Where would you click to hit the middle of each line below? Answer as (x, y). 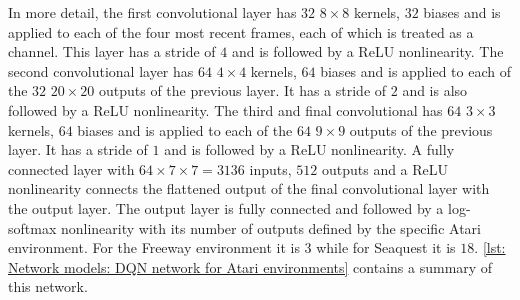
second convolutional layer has (101, 70)
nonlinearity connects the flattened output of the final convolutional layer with (249, 188)
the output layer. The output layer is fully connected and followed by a (226, 207)
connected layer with (71, 168)
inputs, (270, 168)
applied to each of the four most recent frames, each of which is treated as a (241, 31)
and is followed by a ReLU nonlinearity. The (367, 51)
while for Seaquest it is (386, 247)
